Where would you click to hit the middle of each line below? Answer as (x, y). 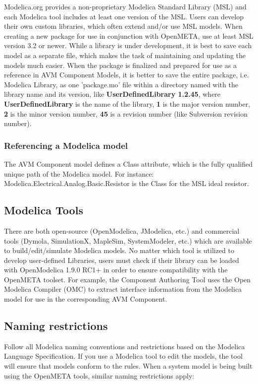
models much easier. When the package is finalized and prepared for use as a (120, 65)
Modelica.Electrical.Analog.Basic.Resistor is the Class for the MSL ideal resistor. (127, 183)
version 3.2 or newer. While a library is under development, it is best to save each (128, 45)
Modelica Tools (44, 210)
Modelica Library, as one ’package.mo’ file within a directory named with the (121, 84)
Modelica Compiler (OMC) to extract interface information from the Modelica (123, 289)
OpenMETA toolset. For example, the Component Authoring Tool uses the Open (128, 279)
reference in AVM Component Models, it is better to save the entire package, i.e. (127, 75)
